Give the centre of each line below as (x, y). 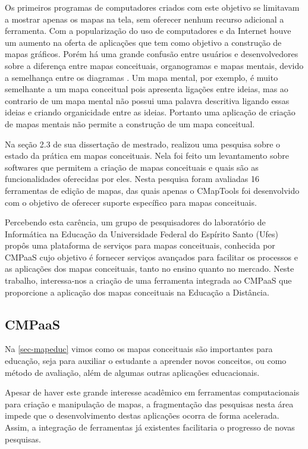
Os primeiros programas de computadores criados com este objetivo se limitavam (152, 7)
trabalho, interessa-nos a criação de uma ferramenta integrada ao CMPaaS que (148, 280)
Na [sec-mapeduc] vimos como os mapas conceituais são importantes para (139, 349)
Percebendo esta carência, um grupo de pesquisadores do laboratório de (135, 222)
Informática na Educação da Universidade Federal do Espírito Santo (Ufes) (142, 233)
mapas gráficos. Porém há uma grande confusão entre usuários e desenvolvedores (152, 54)
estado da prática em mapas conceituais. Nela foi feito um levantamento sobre (147, 156)
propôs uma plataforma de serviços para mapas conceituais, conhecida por (140, 245)
